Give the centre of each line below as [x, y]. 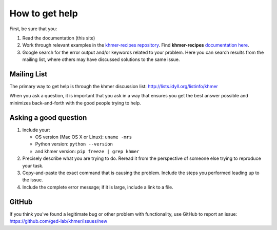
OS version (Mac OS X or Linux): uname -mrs [84, 137]
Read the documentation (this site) [59, 38]
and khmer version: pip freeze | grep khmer [87, 151]
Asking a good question [48, 118]
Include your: [36, 130]
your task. [33, 165]
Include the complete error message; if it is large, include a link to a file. [98, 187]
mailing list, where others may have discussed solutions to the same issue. [101, 59]
